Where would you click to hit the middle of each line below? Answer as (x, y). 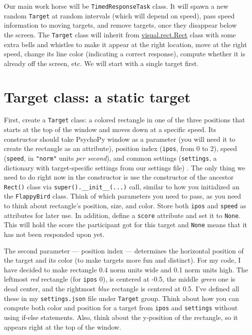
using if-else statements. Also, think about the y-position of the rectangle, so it (121, 317)
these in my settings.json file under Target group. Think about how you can (122, 298)
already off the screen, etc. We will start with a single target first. (101, 63)
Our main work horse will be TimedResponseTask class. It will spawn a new (116, 6)
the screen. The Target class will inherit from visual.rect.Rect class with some (120, 34)
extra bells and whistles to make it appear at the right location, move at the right (126, 44)
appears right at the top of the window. (63, 327)
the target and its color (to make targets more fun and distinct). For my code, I (122, 260)
